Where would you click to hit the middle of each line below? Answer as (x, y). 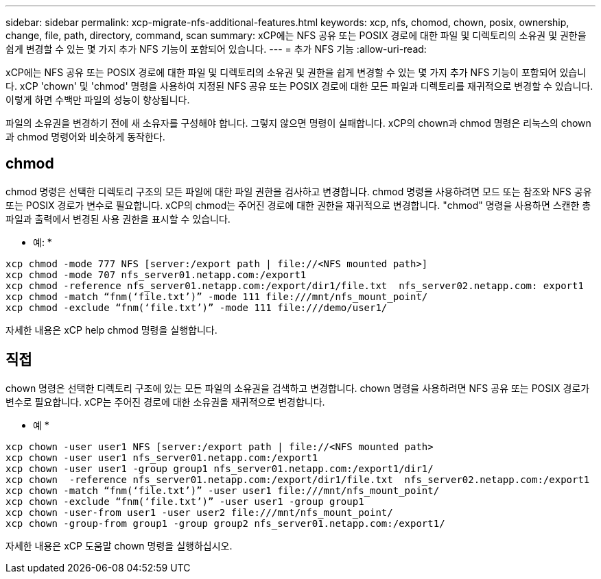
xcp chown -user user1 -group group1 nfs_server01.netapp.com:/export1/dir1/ (220, 468)
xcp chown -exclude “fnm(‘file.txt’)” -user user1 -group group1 (185, 501)
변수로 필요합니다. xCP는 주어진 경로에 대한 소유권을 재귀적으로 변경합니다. (165, 402)
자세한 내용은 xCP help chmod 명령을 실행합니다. (111, 330)
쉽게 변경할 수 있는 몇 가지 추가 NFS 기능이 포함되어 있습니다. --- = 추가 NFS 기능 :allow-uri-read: (216, 49)
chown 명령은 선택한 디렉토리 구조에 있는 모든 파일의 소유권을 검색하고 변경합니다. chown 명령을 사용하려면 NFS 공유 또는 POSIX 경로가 (298, 388)
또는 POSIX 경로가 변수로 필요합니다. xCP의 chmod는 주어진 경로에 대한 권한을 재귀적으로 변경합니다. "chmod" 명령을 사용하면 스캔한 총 (298, 205)
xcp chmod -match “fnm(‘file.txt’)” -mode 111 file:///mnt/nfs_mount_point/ (217, 296)
